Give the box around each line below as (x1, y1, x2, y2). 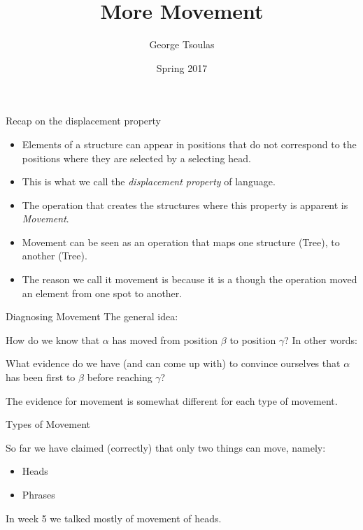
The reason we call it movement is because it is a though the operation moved (22, 272, 357, 287)
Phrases (22, 487, 55, 501)
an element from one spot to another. (22, 285, 183, 300)
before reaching (87, 370, 152, 385)
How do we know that (6, 332, 100, 347)
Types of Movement (6, 417, 91, 431)
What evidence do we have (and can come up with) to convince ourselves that (6, 356, 341, 371)
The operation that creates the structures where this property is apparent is (22, 197, 348, 212)
